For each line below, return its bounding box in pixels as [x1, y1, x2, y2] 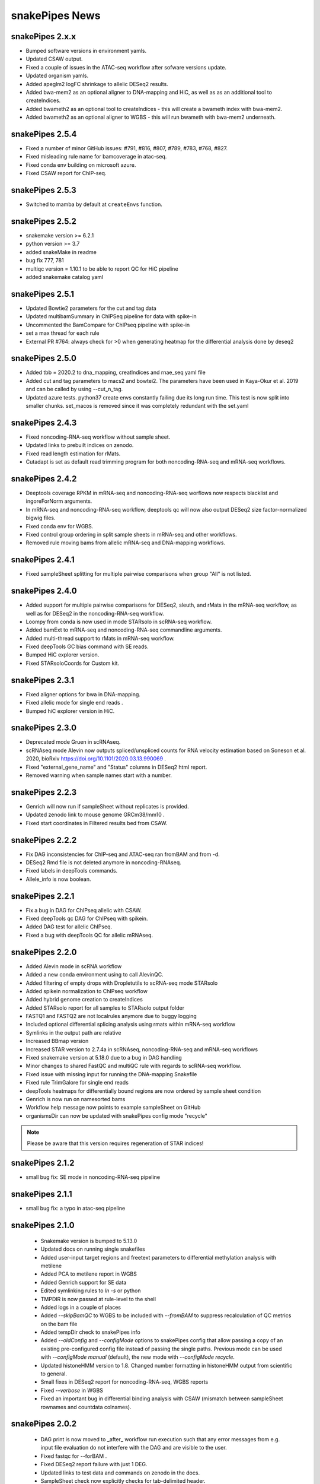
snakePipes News [11, 9, 101, 22]
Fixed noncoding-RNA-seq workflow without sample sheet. [25, 433, 171, 440]
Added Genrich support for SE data [40, 1279, 127, 1286]
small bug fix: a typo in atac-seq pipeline [25, 1205, 126, 1212]
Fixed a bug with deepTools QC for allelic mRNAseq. [25, 931, 153, 938]
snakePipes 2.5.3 [11, 185, 76, 195]
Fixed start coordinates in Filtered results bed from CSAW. [25, 819, 168, 826]
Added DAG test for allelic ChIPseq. [25, 923, 113, 930]
